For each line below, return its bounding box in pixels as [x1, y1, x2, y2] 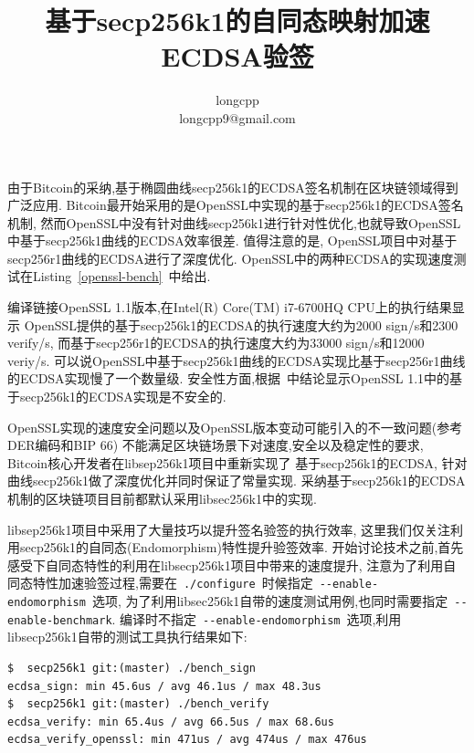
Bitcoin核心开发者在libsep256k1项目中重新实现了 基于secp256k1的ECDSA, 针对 [7, 453, 468, 472]
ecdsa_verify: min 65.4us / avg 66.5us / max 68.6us [7, 715, 334, 728]
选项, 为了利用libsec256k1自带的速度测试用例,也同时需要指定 [91, 591, 448, 611]
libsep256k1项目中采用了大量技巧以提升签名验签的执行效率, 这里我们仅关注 [7, 519, 451, 539]
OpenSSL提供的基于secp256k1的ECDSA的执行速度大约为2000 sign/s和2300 [24, 315, 458, 334]
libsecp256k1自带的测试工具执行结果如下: [7, 627, 248, 646]
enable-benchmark [7, 613, 112, 627]
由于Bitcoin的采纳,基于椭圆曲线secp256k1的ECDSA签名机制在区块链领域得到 [7, 177, 458, 196]
